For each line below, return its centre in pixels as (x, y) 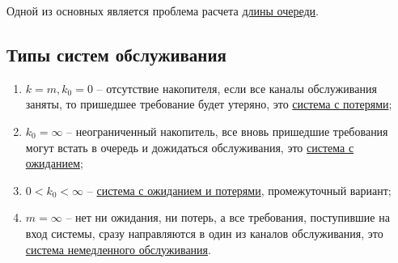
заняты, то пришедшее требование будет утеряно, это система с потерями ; (209, 104)
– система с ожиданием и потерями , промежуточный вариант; (239, 190)
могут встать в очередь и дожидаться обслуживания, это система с (190, 147)
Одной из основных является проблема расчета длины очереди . (163, 11)
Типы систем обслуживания (116, 54)
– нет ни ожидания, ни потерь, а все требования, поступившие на (228, 217)
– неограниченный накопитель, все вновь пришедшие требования (227, 131)
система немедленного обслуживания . (118, 249)
